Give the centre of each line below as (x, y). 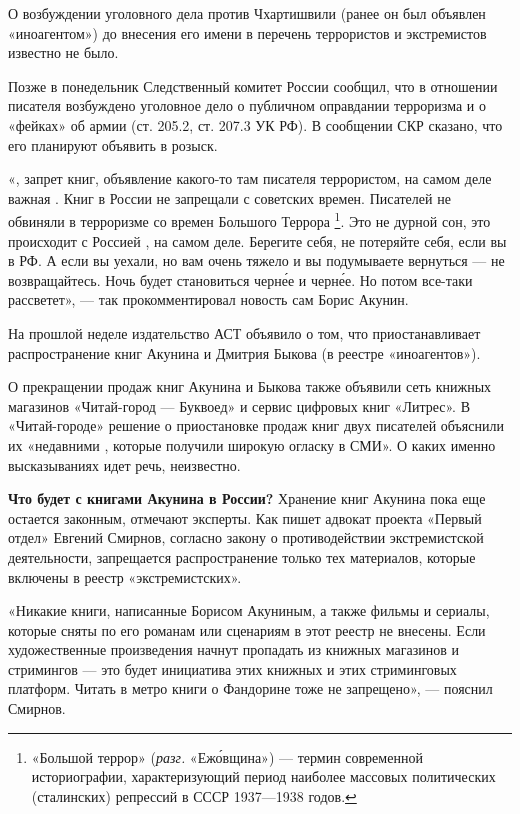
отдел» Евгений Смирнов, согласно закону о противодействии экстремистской (246, 537)
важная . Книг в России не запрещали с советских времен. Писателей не (229, 197)
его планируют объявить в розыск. (113, 144)
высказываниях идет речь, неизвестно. (124, 464)
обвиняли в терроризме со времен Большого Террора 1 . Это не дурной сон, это (249, 219)
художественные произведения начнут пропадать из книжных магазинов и (233, 649)
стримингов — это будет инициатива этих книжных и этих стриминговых (232, 668)
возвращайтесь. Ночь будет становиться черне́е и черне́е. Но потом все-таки (240, 279)
